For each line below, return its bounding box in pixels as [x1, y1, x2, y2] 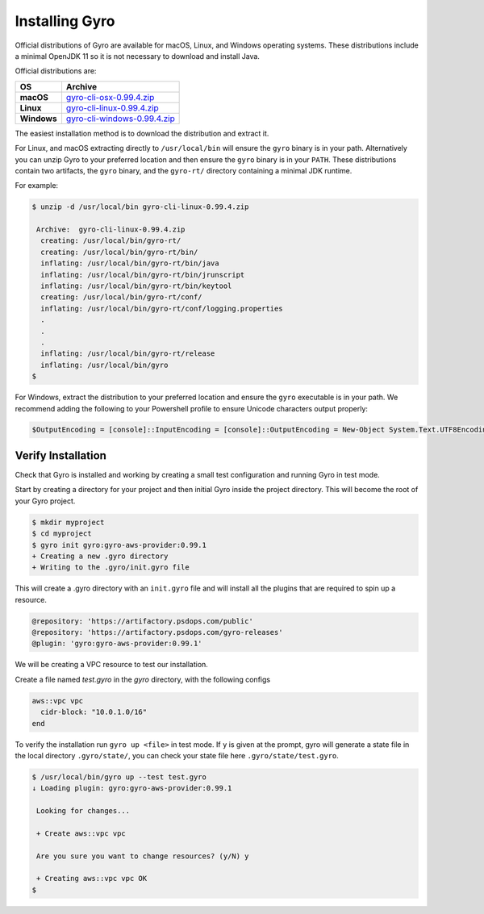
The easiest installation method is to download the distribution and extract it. [15, 128, 269, 138]
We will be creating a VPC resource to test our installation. [15, 660, 209, 670]
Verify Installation [15, 449, 106, 462]
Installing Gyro [15, 12, 115, 30]
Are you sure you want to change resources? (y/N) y [36, 851, 249, 861]
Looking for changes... [36, 807, 131, 816]
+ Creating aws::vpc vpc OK [36, 874, 148, 883]
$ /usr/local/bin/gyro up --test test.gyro [31, 772, 207, 782]
